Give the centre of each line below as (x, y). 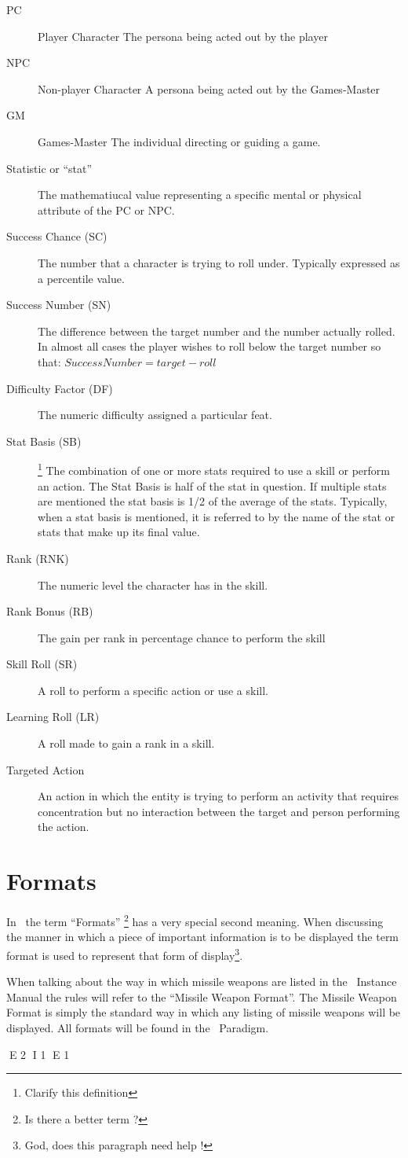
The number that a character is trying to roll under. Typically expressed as (219, 262)
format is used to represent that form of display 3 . (125, 954)
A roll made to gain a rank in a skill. (126, 743)
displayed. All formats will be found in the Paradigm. (138, 1028)
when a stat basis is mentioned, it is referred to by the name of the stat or (217, 516)
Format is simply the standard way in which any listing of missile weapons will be (204, 1012)
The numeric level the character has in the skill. (153, 585)
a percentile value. (81, 278)
